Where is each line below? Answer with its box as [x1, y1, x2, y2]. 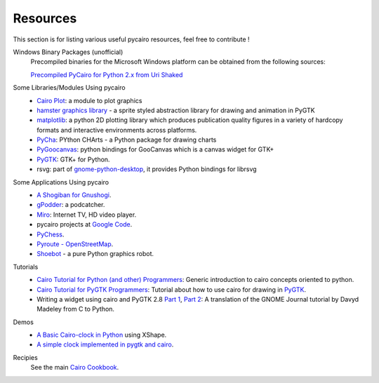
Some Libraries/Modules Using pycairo [13, 83, 126, 92]
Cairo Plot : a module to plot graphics [36, 96, 142, 105]
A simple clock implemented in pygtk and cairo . [36, 340, 174, 349]
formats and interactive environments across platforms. [36, 126, 197, 134]
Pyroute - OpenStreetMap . [36, 239, 114, 248]
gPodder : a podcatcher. [36, 201, 105, 209]
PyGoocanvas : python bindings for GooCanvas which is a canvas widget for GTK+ [36, 145, 274, 154]
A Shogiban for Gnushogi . [36, 191, 112, 199]
